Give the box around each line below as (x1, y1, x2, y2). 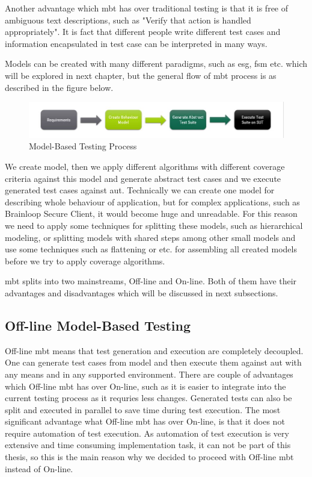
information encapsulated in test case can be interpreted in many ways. (5, 37, 268, 49)
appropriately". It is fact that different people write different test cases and (5, 25, 281, 38)
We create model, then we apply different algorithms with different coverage (5, 160, 285, 172)
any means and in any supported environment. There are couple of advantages (5, 367, 293, 380)
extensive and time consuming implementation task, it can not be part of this (5, 438, 291, 451)
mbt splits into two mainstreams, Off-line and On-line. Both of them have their (5, 275, 297, 287)
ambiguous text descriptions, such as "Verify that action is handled (5, 13, 251, 26)
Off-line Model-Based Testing (5, 316, 191, 334)
